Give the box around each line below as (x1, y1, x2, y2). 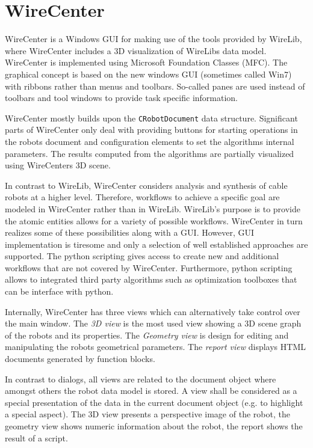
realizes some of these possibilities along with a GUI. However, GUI (5, 226, 255, 239)
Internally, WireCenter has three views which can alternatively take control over (5, 305, 300, 318)
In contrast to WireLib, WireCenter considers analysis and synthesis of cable (5, 179, 288, 191)
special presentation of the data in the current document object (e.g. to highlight (5, 396, 303, 408)
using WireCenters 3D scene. (5, 159, 111, 171)
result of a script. (5, 431, 68, 444)
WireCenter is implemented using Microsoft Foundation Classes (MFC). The (5, 56, 288, 69)
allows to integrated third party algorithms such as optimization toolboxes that (5, 273, 297, 286)
